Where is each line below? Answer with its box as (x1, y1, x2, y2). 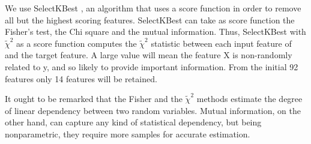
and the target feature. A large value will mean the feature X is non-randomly (5, 49, 292, 61)
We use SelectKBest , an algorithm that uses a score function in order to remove (5, 2, 301, 14)
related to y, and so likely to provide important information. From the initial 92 (5, 60, 298, 73)
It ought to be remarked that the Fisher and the (5, 92, 183, 105)
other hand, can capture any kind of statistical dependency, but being (5, 116, 262, 128)
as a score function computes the (16, 37, 137, 49)
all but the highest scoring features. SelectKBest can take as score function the (5, 13, 295, 26)
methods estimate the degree (196, 92, 303, 105)
